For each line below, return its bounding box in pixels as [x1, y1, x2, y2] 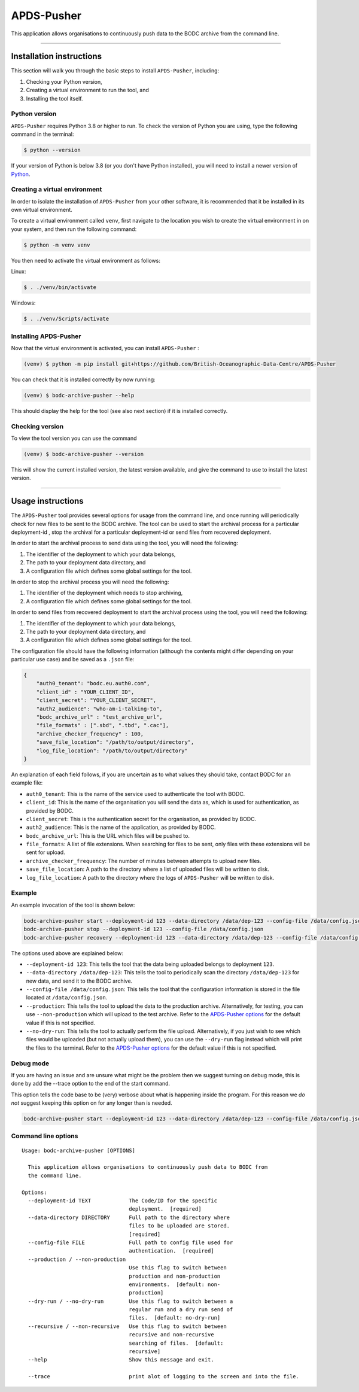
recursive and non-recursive [129, 1332, 215, 1338]
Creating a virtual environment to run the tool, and [26, 87, 149, 94]
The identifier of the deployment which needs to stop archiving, [26, 589, 183, 597]
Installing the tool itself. [26, 95, 83, 102]
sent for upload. [26, 849, 65, 856]
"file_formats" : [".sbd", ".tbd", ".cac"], [36, 722, 169, 729]
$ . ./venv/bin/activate [23, 284, 97, 291]
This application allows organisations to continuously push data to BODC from [28, 1164, 268, 1171]
